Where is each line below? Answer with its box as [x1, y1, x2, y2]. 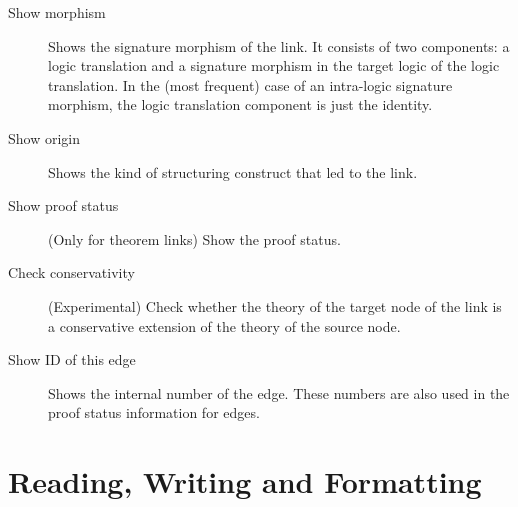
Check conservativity [8, 262, 135, 283]
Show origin [8, 127, 81, 148]
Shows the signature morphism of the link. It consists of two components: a [48, 35, 510, 56]
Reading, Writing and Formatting [8, 461, 482, 502]
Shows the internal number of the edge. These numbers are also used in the [48, 382, 510, 403]
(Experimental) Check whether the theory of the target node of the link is [48, 295, 502, 316]
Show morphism [8, 2, 106, 22]
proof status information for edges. [48, 402, 260, 423]
